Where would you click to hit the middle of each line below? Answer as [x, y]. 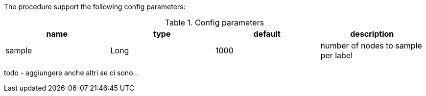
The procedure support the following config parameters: [95, 7]
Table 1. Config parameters [214, 23]
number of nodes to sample [371, 46]
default [267, 34]
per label [337, 55]
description [372, 34]
